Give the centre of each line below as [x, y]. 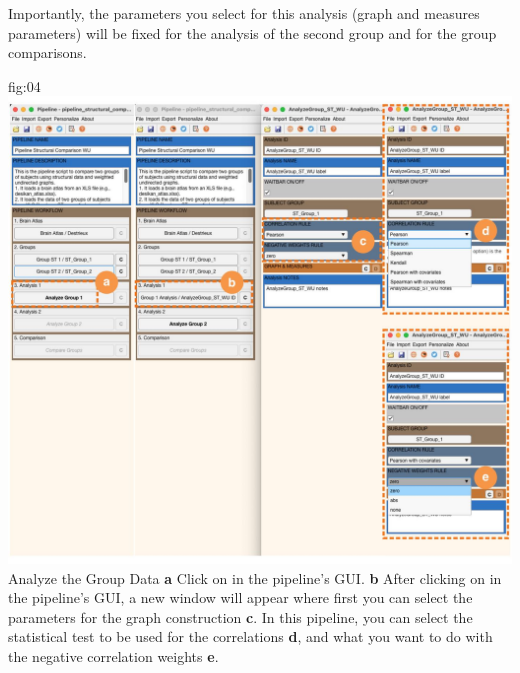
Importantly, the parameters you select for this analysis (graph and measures [244, 13]
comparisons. [47, 52]
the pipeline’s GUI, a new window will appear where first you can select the [240, 597]
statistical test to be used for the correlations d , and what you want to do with [250, 636]
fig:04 [24, 85]
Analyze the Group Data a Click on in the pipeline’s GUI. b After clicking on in [255, 577]
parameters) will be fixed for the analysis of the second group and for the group [252, 32]
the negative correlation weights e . [113, 655]
